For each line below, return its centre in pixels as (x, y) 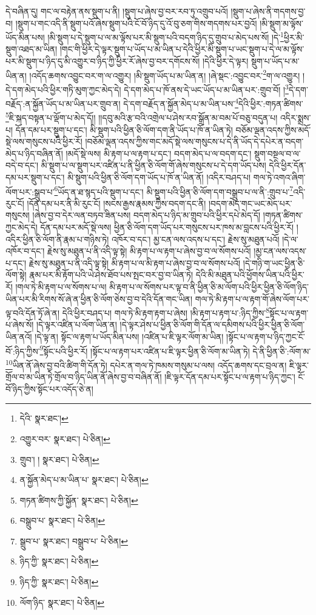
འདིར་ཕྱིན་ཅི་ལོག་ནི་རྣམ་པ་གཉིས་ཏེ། (57, 239)
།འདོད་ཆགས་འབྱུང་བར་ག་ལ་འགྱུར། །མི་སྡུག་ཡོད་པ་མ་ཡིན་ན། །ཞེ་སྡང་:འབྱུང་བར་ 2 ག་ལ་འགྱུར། (165, 74)
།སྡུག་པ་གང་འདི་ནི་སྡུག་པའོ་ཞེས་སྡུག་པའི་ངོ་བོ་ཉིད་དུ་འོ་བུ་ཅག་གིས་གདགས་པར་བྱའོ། (136, 23)
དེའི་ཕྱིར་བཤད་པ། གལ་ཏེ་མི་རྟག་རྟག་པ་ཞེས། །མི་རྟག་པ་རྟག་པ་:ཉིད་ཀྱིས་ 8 (166, 312)
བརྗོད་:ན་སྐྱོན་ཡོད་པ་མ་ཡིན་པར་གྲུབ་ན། (63, 103)
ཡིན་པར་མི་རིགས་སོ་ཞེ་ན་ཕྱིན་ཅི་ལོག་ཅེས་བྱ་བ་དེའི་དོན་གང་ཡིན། (99, 298)
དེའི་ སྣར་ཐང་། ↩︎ (44, 418)
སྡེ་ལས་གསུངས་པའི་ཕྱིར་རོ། (44, 141)
